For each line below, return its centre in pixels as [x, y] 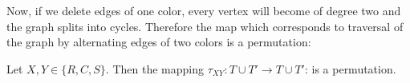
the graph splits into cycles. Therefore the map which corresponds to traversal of [205, 26]
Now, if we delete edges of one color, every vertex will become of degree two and [204, 10]
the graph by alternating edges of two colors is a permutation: [159, 42]
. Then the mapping [154, 68]
